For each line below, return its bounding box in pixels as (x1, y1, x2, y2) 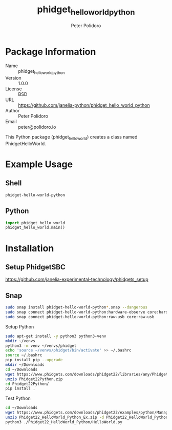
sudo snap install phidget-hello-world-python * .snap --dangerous (5, 305, 147, 310)
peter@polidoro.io (18, 124, 56, 130)
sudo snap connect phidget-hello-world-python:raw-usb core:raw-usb (5, 314, 155, 319)
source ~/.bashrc (5, 353, 42, 358)
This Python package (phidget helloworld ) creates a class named (5, 134, 138, 141)
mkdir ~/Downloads (5, 362, 45, 367)
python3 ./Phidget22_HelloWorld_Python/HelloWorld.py (5, 419, 123, 424)
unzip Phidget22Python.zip (5, 376, 63, 382)
